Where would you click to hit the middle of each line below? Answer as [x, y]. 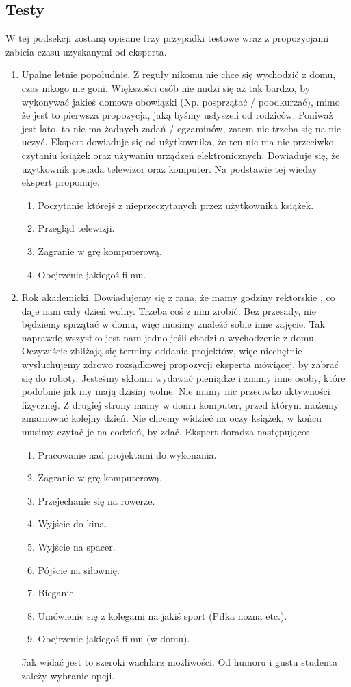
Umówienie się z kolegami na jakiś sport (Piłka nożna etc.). [162, 615]
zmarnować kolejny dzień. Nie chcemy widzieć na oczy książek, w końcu [172, 418]
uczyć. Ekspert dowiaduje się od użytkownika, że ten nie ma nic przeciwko [178, 142]
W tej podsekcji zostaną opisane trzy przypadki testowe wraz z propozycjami [167, 38]
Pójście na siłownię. [79, 569]
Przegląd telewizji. [76, 228]
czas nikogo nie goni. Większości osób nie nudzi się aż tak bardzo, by [166, 87]
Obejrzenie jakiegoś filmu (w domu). [114, 639]
